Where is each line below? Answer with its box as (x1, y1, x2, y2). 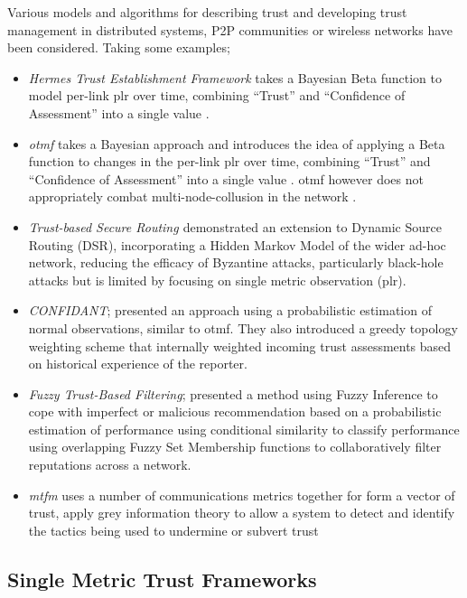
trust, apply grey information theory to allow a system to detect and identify (28, 503, 455, 522)
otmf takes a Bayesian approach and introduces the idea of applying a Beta (28, 134, 445, 153)
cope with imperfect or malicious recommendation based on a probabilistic (28, 402, 442, 421)
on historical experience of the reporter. (28, 354, 248, 373)
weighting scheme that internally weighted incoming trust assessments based (28, 336, 452, 355)
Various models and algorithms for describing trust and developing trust (7, 3, 407, 21)
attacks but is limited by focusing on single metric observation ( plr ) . (28, 270, 406, 289)
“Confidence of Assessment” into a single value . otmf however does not (28, 169, 424, 188)
